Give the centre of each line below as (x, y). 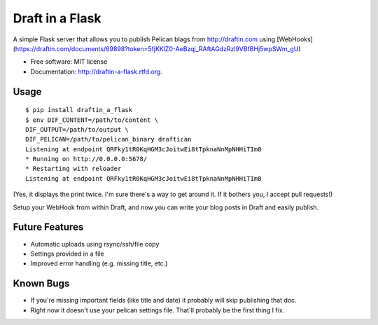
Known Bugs (41, 284)
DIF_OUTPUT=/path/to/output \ (77, 129)
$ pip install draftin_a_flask (79, 110)
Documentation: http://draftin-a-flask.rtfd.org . (96, 71)
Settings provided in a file (67, 254)
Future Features (48, 227)
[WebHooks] (295, 39)
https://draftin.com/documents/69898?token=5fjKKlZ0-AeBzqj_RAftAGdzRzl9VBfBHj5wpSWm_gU (157, 48)
